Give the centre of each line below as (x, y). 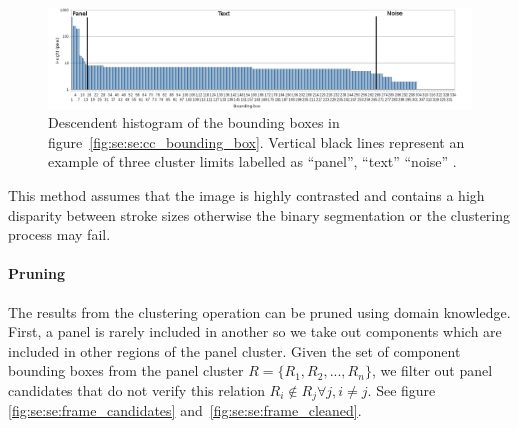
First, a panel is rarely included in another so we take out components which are (255, 331)
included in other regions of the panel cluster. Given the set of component (234, 350)
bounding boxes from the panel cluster (126, 370)
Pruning (36, 273)
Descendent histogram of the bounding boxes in (194, 122)
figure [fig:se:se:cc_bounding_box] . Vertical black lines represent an (256, 141)
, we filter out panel (432, 370)
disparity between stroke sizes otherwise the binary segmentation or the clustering (259, 214)
